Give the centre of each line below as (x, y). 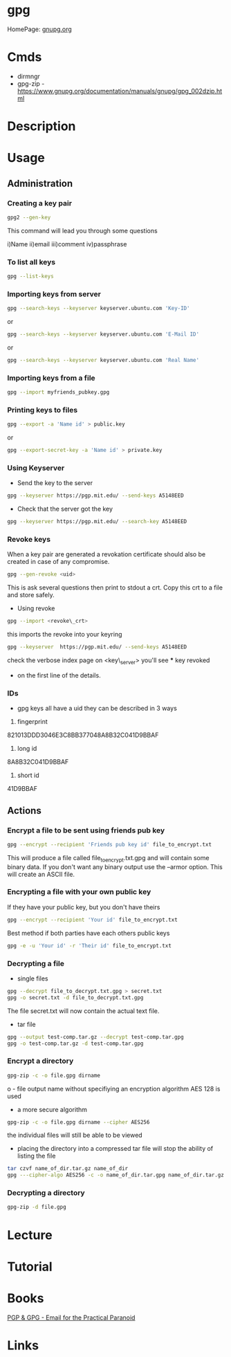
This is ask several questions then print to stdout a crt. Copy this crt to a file (115, 588)
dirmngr (28, 76)
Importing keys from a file (51, 378)
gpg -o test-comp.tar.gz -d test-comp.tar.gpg (75, 1044)
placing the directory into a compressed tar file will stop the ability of (115, 1149)
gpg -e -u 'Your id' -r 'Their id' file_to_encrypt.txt (89, 946)
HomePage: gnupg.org (40, 29)
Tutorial (30, 1267)
